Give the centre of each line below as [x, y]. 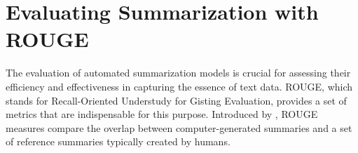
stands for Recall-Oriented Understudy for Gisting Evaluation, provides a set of [176, 100]
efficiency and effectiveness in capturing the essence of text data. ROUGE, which [179, 86]
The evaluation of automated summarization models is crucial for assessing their [178, 73]
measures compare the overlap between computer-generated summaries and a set [179, 127]
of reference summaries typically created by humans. [118, 141]
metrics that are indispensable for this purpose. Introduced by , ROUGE [162, 114]
